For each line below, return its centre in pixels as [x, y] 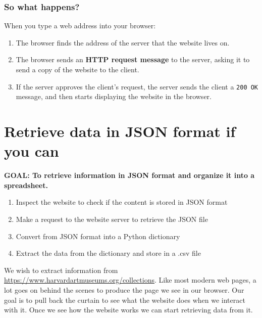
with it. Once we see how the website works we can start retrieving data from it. [128, 310]
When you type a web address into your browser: [80, 26]
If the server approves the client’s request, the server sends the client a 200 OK [137, 86]
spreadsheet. [26, 185]
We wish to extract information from [61, 270]
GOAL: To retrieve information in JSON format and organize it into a [129, 175]
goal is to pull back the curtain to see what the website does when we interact [125, 300]
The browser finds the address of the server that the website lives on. [123, 42]
